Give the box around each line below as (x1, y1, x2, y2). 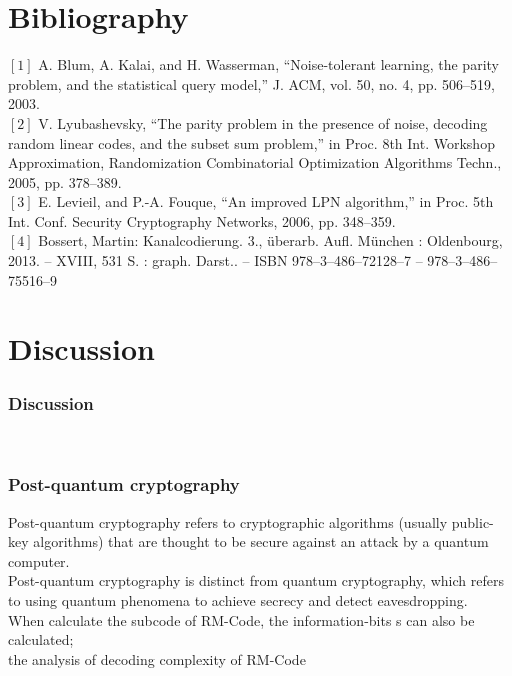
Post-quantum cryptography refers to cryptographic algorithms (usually (8, 511, 448, 532)
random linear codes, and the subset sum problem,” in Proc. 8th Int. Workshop (8, 132, 495, 153)
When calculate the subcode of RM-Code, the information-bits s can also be (8, 609, 475, 630)
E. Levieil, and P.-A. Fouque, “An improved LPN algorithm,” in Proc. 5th (38, 191, 494, 212)
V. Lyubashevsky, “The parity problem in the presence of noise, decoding (38, 112, 488, 133)
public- (451, 511, 494, 532)
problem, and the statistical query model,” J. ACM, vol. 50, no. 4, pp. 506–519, (8, 73, 495, 94)
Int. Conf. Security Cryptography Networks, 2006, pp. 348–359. (8, 210, 396, 231)
